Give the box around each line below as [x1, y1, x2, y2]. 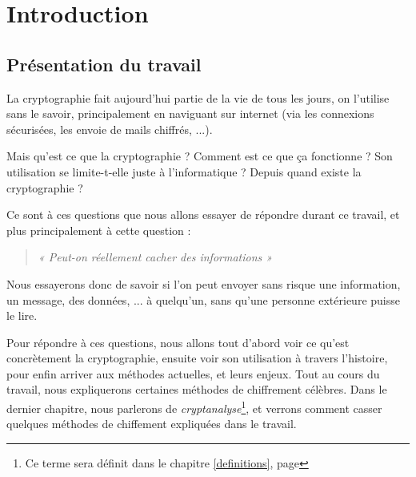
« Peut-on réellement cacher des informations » [38, 249, 273, 265]
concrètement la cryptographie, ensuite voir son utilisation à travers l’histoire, [6, 350, 388, 366]
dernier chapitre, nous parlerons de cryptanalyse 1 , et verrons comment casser [6, 398, 382, 416]
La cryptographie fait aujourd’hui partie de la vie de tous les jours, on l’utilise [6, 89, 390, 106]
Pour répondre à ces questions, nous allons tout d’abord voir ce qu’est [6, 333, 350, 350]
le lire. [6, 307, 38, 324]
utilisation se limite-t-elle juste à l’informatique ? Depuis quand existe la [6, 163, 362, 180]
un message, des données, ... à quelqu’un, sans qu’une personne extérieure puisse [6, 291, 400, 308]
